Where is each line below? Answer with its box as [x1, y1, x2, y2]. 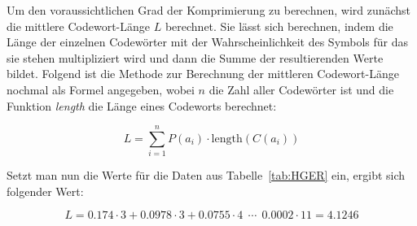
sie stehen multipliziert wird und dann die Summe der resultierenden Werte [7, 49, 384, 66]
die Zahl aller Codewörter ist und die [208, 80, 394, 98]
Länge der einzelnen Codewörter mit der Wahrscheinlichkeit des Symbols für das [7, 33, 409, 50]
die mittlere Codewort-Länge [7, 17, 151, 34]
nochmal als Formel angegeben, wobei [7, 80, 195, 98]
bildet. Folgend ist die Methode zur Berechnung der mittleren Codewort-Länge [7, 65, 399, 82]
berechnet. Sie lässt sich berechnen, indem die [165, 17, 393, 34]
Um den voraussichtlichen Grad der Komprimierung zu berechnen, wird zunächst [7, 2, 411, 18]
